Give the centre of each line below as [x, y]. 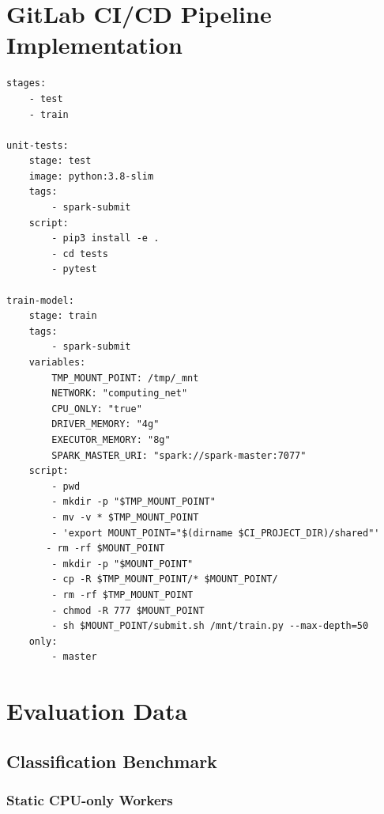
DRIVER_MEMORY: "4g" [105, 424]
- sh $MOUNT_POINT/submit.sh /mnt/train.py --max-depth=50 [210, 626]
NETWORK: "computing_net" [120, 394]
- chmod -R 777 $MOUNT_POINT [128, 610]
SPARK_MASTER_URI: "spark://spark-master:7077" [179, 455]
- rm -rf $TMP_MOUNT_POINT [122, 594]
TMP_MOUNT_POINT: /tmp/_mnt [125, 378]
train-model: [40, 300]
